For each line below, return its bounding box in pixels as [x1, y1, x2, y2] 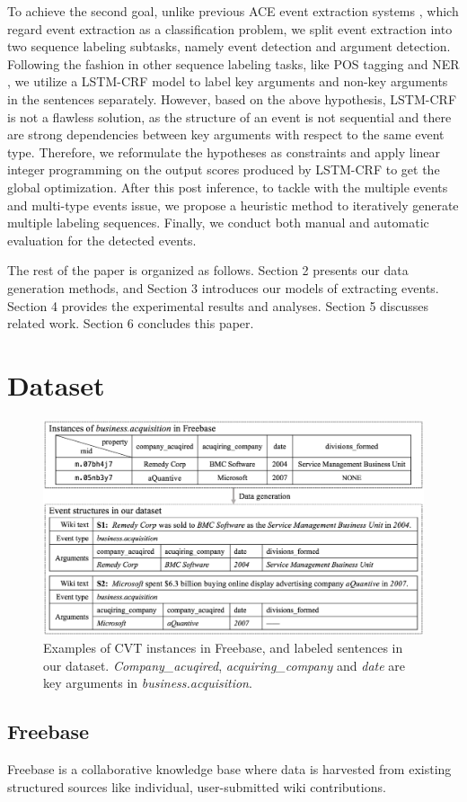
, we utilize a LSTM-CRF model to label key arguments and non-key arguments [7, 72, 448, 91]
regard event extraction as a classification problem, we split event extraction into [7, 19, 453, 38]
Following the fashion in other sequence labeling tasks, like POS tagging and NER [7, 54, 460, 73]
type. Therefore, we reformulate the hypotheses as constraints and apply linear [7, 142, 441, 161]
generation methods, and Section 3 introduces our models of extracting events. [7, 278, 439, 297]
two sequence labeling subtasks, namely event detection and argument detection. [7, 37, 451, 56]
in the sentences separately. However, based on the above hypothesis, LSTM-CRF [7, 89, 457, 108]
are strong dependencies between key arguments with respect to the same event [7, 125, 445, 144]
